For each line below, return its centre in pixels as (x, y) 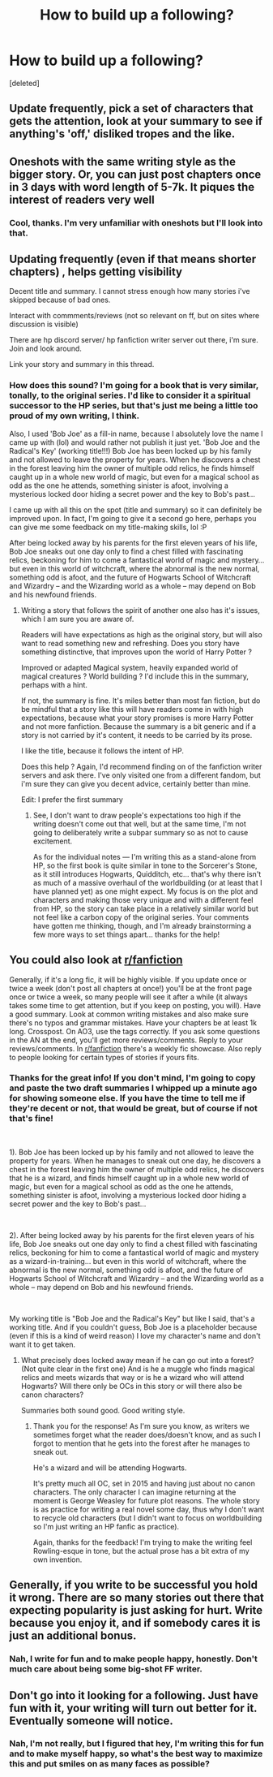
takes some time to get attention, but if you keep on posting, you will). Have (135, 1005)
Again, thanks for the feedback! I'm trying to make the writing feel (143, 1542)
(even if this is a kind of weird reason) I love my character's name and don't (135, 1335)
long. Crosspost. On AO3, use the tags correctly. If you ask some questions (135, 1031)
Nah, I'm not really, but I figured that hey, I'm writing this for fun (136, 1744)
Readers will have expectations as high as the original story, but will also (141, 634)
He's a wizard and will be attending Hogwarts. (110, 1468)
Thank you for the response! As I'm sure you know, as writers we (141, 1425)
